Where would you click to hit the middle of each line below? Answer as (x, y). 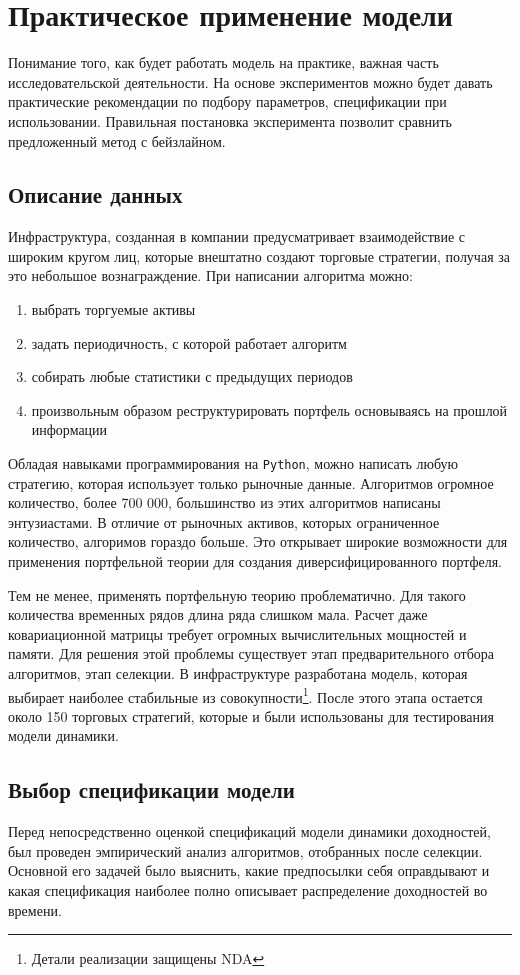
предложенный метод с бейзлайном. (117, 140)
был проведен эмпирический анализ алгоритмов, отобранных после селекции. (245, 850)
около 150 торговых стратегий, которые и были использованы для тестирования (251, 715)
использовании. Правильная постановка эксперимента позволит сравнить (230, 120)
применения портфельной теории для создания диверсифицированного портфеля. (255, 561)
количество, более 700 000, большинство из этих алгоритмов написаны (224, 502)
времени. (35, 909)
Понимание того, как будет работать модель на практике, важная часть (223, 62)
